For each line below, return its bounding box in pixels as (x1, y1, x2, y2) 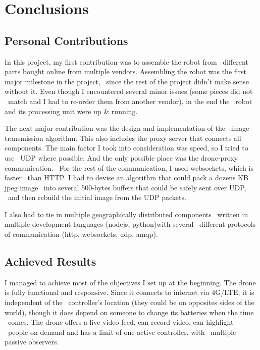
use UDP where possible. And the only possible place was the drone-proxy (5, 152, 238, 163)
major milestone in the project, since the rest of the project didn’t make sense (5, 76, 249, 86)
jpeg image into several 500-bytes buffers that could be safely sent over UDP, (5, 182, 246, 192)
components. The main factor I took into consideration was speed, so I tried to (5, 142, 248, 153)
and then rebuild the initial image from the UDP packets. (8, 192, 186, 203)
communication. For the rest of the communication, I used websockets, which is (5, 162, 253, 173)
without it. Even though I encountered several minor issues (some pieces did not (5, 86, 253, 96)
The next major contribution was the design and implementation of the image (5, 123, 249, 133)
